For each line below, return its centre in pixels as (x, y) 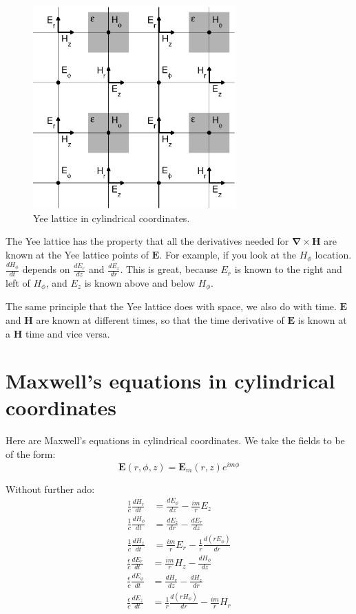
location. (333, 254)
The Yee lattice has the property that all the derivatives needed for (147, 241)
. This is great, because (169, 269)
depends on (46, 269)
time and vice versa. (67, 333)
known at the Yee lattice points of (77, 254)
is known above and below (140, 282)
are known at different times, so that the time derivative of (160, 319)
